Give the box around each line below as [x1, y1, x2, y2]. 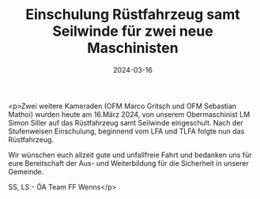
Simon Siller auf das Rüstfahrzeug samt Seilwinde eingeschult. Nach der [8, 118, 243, 127]
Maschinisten [86, 39, 179, 57]
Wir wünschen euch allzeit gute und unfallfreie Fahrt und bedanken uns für [8, 150, 252, 160]
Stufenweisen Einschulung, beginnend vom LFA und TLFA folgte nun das [8, 126, 245, 136]
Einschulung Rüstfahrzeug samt [24, 6, 240, 24]
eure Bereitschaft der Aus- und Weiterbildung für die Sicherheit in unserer [8, 158, 249, 167]
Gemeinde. [8, 167, 44, 176]
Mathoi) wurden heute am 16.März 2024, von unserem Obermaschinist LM [8, 109, 251, 119]
